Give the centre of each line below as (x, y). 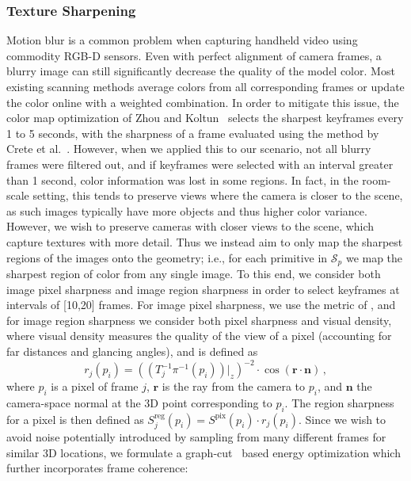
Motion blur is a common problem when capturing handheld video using (182, 40)
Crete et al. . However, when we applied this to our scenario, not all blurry (189, 149)
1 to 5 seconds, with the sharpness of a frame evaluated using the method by (193, 133)
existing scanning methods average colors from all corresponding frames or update (205, 86)
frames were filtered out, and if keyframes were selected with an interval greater (200, 164)
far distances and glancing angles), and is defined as (132, 351)
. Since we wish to (342, 419)
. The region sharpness (339, 402)
